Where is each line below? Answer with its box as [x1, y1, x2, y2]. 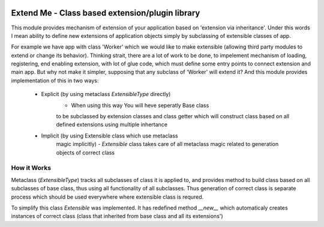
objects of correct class [56, 149, 115, 156]
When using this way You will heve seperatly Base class [71, 101, 209, 109]
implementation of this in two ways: [11, 77, 99, 84]
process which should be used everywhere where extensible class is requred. [11, 193, 204, 201]
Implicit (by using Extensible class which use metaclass [41, 132, 178, 139]
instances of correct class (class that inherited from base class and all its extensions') [11, 213, 223, 220]
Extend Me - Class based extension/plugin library [11, 8, 200, 18]
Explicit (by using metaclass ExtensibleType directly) [41, 91, 171, 98]
